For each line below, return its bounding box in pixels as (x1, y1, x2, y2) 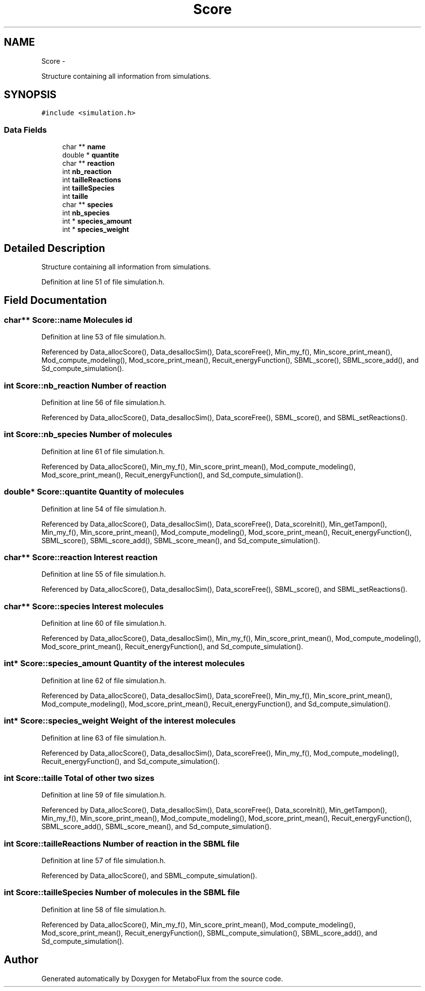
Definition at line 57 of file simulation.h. (41, 856, 166, 865)
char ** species (62, 200, 113, 209)
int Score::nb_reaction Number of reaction (4, 380, 166, 390)
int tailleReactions (62, 176, 121, 184)
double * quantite (62, 151, 119, 159)
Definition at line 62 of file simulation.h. (41, 676, 166, 685)
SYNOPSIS (4, 88, 57, 101)
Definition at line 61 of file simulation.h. (41, 447, 165, 456)
